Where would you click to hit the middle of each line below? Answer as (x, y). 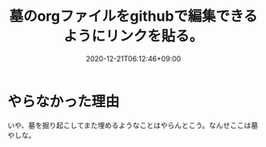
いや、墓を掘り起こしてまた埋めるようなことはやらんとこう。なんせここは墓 (133, 125)
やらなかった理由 (64, 101)
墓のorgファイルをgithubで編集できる (133, 16)
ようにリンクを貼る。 (133, 36)
